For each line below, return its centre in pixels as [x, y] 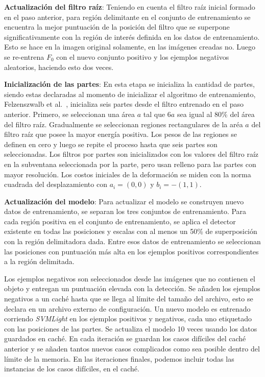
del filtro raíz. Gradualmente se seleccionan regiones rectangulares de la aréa [124, 124]
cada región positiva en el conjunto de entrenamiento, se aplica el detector [120, 221]
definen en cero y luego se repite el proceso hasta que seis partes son [111, 144]
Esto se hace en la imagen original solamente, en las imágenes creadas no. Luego [130, 47]
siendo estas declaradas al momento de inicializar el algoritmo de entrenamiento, [130, 94]
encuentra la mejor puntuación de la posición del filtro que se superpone [117, 27]
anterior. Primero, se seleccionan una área [70, 114]
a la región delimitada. [39, 261]
